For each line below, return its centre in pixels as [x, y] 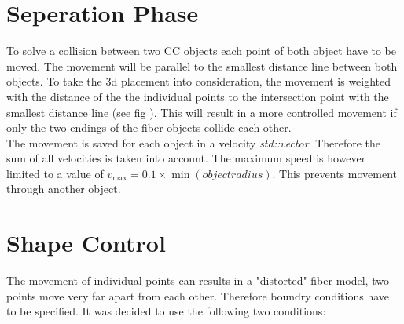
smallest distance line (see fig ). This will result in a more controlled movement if [202, 112]
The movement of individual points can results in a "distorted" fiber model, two [198, 280]
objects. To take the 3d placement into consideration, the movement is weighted [199, 81]
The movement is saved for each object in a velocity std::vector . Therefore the [194, 142]
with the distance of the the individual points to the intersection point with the [198, 96]
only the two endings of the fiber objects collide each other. [149, 127]
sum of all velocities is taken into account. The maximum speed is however [186, 158]
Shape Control [86, 243]
